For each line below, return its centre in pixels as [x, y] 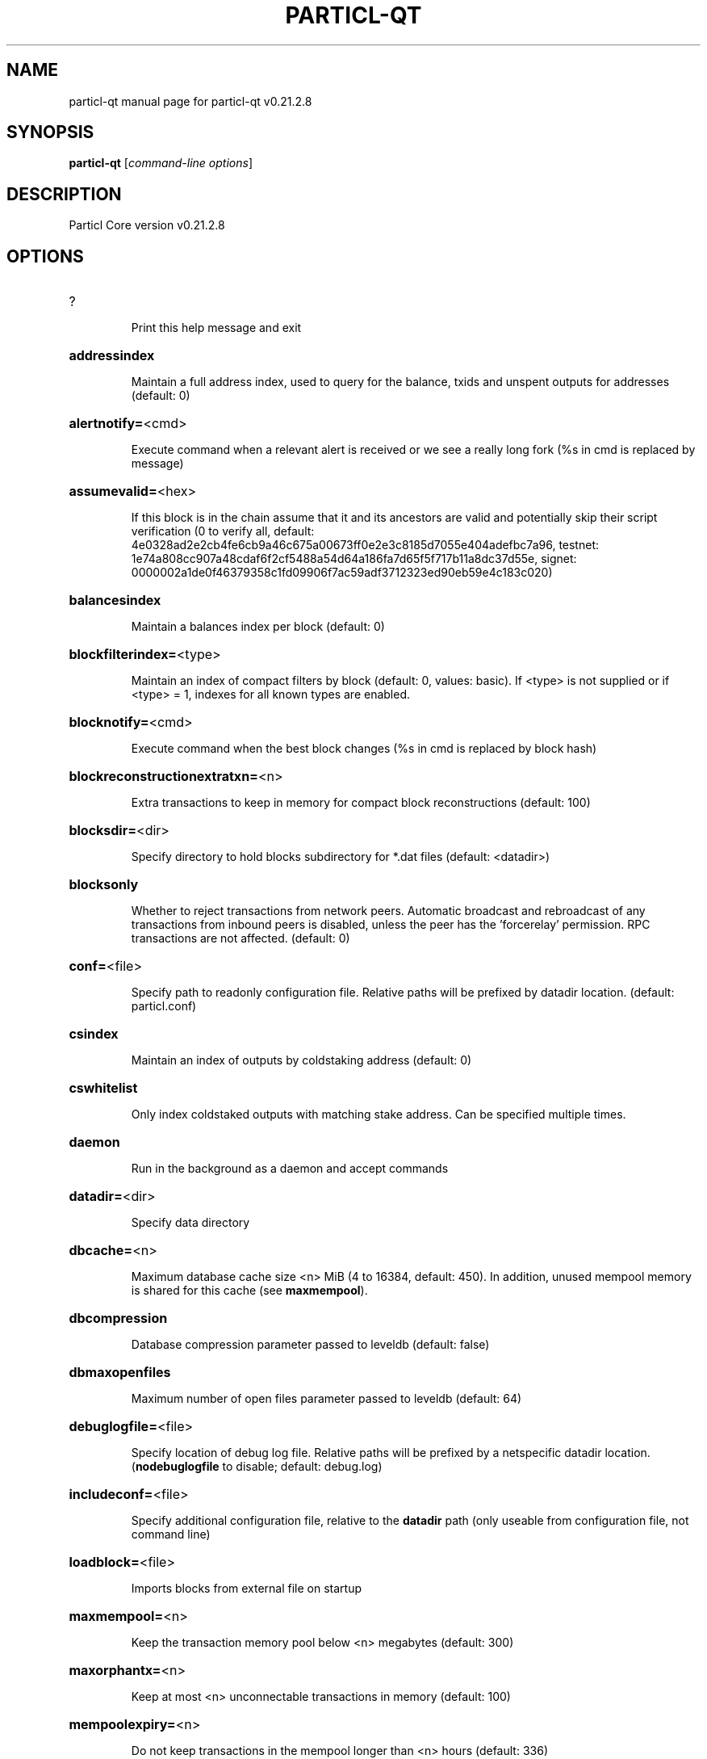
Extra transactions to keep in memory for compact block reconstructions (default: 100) [361, 803]
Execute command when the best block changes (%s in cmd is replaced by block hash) [364, 749]
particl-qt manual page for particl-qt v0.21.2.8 [190, 101]
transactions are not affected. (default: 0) [241, 938]
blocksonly [104, 885]
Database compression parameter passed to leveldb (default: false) [310, 1345]
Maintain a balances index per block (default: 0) [258, 627]
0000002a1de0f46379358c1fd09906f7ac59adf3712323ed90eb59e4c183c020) [342, 573]
